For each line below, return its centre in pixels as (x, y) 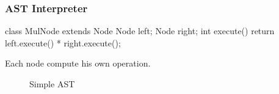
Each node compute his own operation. (78, 63)
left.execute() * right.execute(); (63, 42)
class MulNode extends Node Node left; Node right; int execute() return (140, 31)
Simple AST (52, 84)
